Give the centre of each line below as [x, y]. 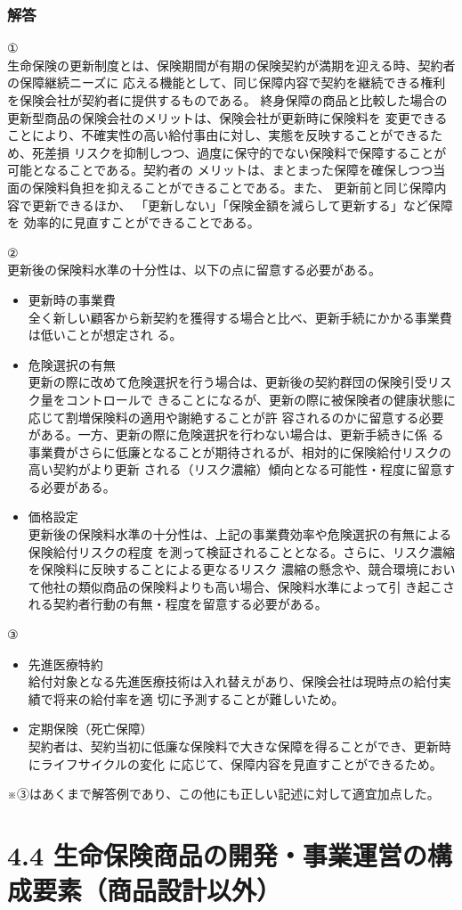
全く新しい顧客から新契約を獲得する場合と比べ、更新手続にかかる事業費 [240, 317]
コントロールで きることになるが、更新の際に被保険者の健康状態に [260, 399]
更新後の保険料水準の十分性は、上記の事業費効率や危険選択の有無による [240, 534]
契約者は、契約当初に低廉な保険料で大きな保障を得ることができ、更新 [233, 746]
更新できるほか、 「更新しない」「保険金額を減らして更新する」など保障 [242, 205]
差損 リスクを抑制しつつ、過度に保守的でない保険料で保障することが [245, 152]
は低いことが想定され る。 [105, 335]
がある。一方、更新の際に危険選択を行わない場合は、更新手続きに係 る [236, 435]
